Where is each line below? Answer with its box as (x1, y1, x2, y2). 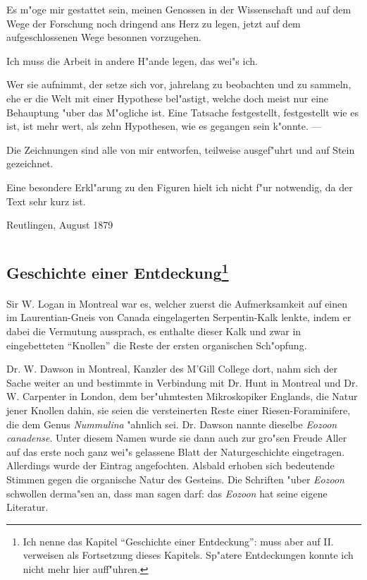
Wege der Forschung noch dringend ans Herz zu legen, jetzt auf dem (6, 16, 301, 30)
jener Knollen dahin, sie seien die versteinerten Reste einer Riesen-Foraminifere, (6, 403, 351, 418)
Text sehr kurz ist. (6, 193, 86, 208)
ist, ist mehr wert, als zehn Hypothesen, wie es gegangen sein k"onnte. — (6, 119, 322, 133)
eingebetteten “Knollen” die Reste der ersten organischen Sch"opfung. (6, 337, 307, 352)
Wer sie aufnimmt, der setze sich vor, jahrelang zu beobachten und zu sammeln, (6, 77, 352, 92)
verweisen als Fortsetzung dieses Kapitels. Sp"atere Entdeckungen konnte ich (23, 548, 354, 562)
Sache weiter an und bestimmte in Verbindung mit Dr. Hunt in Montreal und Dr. (6, 375, 359, 389)
